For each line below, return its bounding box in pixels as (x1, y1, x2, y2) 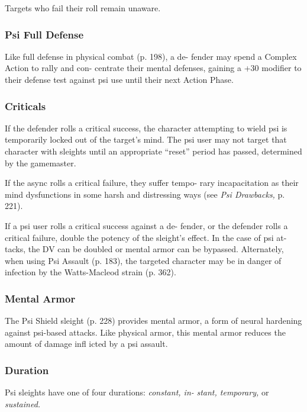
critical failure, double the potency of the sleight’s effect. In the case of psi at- (5, 231, 287, 243)
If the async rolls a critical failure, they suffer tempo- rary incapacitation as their (5, 176, 299, 189)
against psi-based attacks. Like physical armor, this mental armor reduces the (5, 326, 286, 338)
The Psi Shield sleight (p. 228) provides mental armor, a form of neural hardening (5, 314, 302, 327)
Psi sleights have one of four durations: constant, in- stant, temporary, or (5, 386, 269, 398)
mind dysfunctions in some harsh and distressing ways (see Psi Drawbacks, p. (5, 188, 285, 200)
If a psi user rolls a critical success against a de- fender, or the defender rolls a (5, 219, 288, 231)
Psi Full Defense (5, 27, 84, 41)
